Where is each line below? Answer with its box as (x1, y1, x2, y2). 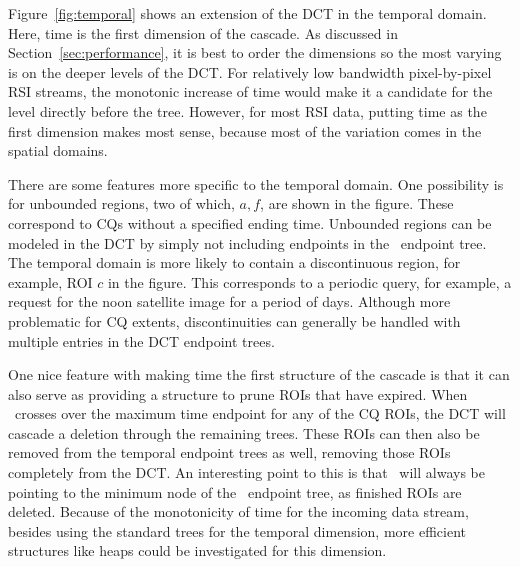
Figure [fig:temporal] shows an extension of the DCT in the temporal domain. (8, 3, 487, 23)
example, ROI (8, 271, 93, 292)
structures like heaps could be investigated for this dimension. (8, 540, 387, 561)
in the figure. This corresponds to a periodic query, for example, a (107, 271, 512, 292)
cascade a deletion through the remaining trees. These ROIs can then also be (8, 422, 480, 443)
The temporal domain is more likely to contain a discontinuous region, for (8, 252, 461, 273)
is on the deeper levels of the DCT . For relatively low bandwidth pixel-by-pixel (8, 61, 492, 82)
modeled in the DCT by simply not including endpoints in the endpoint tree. (8, 232, 487, 253)
